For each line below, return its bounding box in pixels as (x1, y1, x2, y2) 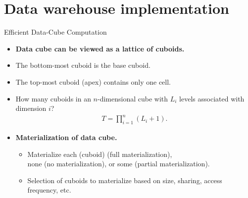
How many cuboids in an (15, 93, 91, 103)
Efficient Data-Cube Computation (4, 27, 107, 37)
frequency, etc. (27, 185, 71, 195)
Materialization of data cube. (15, 132, 117, 143)
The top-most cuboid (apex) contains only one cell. (15, 76, 171, 87)
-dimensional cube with (98, 93, 168, 103)
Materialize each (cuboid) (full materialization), (27, 148, 172, 159)
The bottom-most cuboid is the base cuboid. (15, 60, 150, 70)
